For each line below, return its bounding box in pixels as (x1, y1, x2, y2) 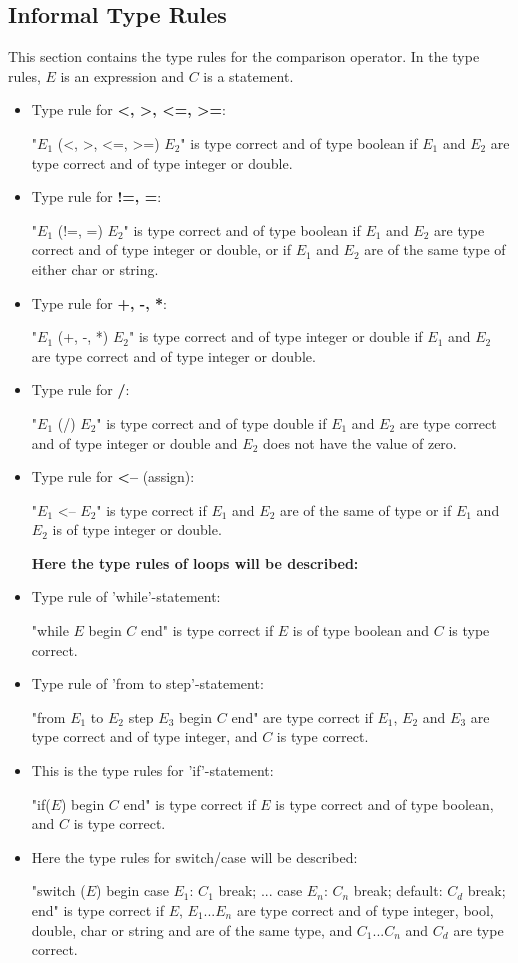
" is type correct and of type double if (96, 412, 327, 433)
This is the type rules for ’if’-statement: (31, 760, 274, 781)
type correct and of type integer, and (31, 726, 258, 747)
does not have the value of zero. (262, 432, 457, 453)
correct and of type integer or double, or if (31, 239, 292, 260)
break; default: (353, 880, 443, 901)
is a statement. (203, 65, 294, 86)
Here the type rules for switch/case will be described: (31, 846, 358, 867)
